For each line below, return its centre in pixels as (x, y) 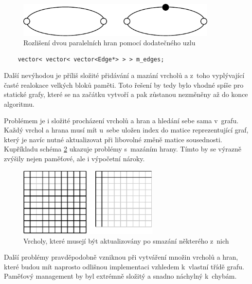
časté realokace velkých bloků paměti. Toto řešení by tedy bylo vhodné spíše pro (124, 85)
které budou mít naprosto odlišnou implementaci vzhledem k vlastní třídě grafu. (124, 266)
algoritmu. (19, 104)
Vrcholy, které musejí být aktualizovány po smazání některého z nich (126, 240)
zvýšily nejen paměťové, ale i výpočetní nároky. (74, 159)
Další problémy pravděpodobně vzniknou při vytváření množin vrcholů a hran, (121, 257)
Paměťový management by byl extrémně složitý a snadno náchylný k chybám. (120, 276)
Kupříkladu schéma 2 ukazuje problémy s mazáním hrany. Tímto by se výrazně (123, 149)
